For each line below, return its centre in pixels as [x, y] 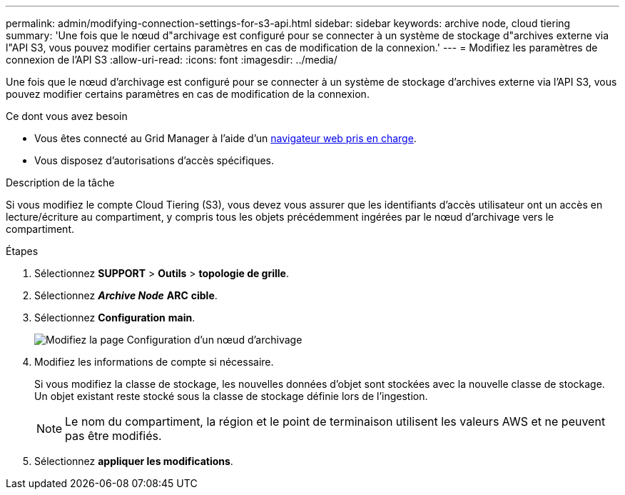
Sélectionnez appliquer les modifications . [134, 461]
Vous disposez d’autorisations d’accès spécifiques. [154, 160]
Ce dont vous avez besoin [67, 116]
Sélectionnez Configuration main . [115, 317]
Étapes [22, 251]
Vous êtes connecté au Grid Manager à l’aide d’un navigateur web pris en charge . [225, 138]
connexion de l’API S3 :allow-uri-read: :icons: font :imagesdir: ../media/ [172, 60]
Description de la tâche [60, 182]
